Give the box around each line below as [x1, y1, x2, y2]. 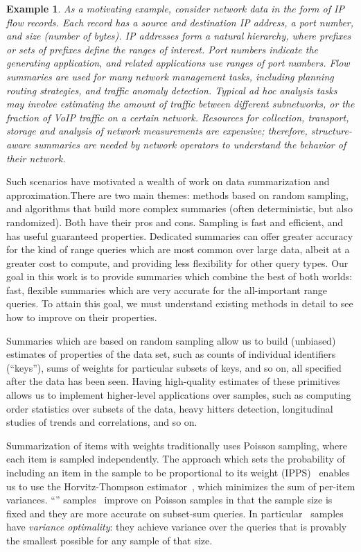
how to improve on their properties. [6, 310, 157, 325]
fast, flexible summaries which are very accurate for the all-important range [6, 282, 327, 297]
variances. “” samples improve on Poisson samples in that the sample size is [6, 492, 333, 507]
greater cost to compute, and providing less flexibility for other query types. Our [6, 255, 349, 270]
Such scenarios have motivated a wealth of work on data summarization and [6, 174, 330, 189]
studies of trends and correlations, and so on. [6, 415, 197, 429]
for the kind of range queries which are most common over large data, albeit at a [6, 242, 350, 257]
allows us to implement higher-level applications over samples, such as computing [6, 388, 351, 402]
